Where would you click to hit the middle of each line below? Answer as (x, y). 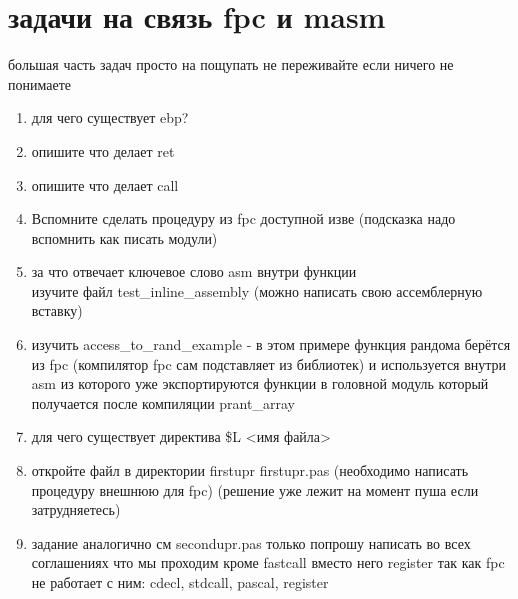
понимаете (39, 83)
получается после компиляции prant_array (163, 402)
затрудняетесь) (76, 509)
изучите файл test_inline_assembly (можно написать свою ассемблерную (257, 290)
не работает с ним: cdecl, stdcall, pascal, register (180, 582)
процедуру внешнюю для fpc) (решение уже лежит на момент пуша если (255, 489)
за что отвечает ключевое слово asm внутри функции (194, 271)
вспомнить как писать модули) (124, 237)
